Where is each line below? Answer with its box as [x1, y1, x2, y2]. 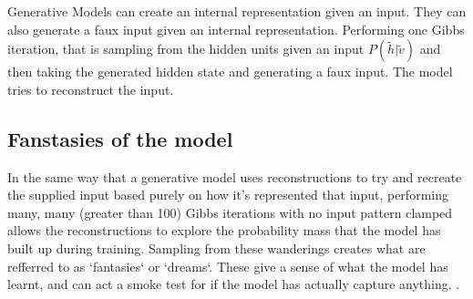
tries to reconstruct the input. [7, 79, 174, 98]
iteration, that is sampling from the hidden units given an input [7, 39, 365, 58]
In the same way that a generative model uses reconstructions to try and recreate [7, 167, 462, 186]
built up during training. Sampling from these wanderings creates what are [7, 238, 426, 257]
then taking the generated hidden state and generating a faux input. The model [7, 62, 453, 81]
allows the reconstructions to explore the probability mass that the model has [7, 221, 441, 240]
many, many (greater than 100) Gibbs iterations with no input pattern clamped [7, 202, 453, 222]
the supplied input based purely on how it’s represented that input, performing [7, 185, 448, 204]
